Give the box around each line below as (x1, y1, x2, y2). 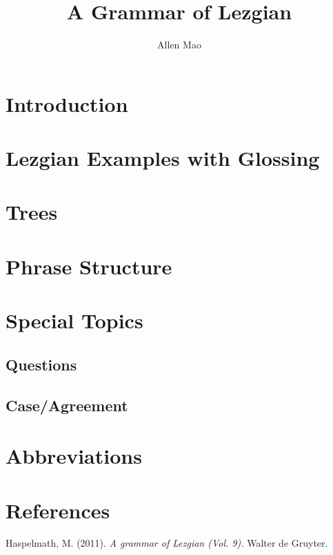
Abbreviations (6, 442, 142, 470)
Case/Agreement (6, 394, 128, 415)
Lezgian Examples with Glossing (6, 144, 320, 172)
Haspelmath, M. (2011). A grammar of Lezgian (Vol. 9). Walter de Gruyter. (6, 536, 328, 550)
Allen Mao (157, 37, 201, 52)
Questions (6, 353, 77, 375)
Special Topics (6, 306, 143, 335)
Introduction (6, 89, 128, 117)
